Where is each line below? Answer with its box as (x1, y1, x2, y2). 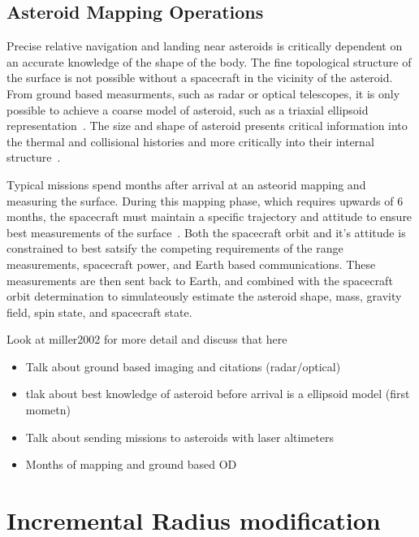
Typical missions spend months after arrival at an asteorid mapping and (6, 175, 366, 193)
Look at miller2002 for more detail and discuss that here (6, 331, 287, 348)
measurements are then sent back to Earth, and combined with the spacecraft (6, 271, 393, 288)
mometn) (25, 401, 71, 418)
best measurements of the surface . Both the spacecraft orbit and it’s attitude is (6, 223, 406, 240)
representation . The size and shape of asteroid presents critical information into (6, 117, 408, 134)
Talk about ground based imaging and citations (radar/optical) (25, 357, 341, 375)
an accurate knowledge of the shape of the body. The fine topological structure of (6, 53, 412, 70)
